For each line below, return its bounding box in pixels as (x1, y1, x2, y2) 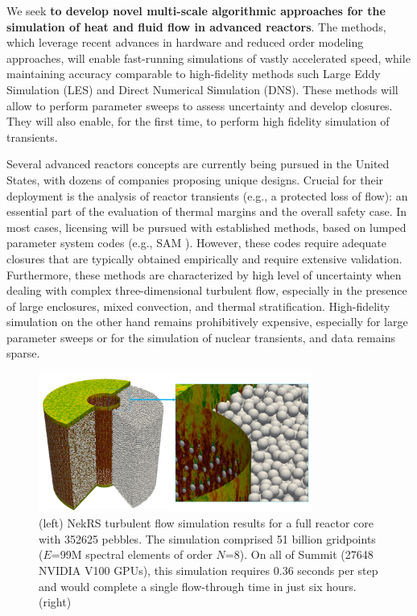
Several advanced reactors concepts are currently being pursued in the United (6, 155, 390, 172)
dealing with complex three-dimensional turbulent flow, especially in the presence (6, 282, 407, 299)
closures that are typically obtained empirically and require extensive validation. (6, 250, 403, 267)
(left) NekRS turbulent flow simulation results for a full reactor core (39, 515, 374, 531)
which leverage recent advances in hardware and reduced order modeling (6, 34, 364, 51)
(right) (39, 593, 72, 610)
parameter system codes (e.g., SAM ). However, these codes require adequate (6, 234, 386, 251)
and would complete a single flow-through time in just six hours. (39, 577, 357, 594)
